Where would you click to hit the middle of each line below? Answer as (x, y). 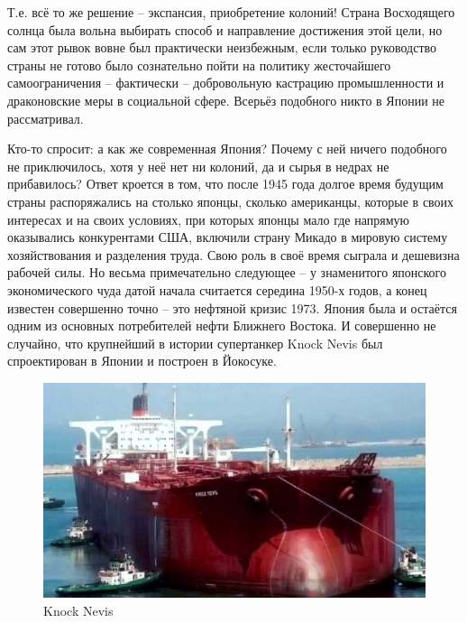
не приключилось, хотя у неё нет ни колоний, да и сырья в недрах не (198, 166)
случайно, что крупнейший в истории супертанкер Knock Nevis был (195, 343)
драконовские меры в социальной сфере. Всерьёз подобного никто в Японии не (226, 100)
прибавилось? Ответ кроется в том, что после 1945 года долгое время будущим (225, 184)
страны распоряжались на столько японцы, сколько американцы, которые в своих (231, 201)
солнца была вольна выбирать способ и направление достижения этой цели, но (225, 29)
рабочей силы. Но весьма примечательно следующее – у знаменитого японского (227, 272)
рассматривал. (46, 118)
